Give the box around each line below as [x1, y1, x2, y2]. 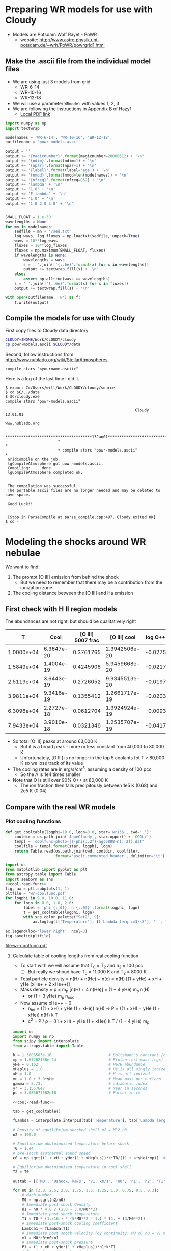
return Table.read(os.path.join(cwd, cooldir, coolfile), [14, 848, 140, 854]
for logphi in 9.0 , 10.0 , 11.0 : [5, 895, 74, 901]
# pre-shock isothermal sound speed [12, 1150, 91, 1156]
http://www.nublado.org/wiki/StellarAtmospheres [5, 357, 108, 363]
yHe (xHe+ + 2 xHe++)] [20, 981, 70, 987]
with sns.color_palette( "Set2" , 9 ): [23, 915, 101, 920]
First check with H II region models [5, 605, 117, 613]
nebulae [5, 547, 41, 559]
